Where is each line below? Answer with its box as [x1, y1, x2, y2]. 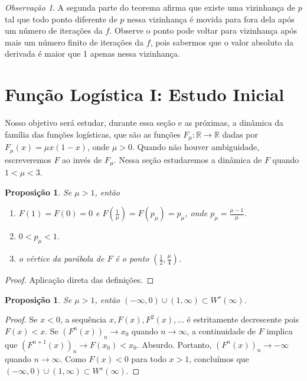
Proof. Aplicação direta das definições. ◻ [5, 273, 154, 286]
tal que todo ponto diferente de [5, 12, 117, 25]
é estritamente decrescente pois [187, 313, 299, 325]
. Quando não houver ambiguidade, [132, 141, 260, 153]
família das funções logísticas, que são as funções [5, 128, 181, 140]
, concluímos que [189, 353, 249, 365]
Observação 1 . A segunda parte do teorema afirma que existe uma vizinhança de [5, 1, 295, 13]
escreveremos [5, 153, 51, 165]
